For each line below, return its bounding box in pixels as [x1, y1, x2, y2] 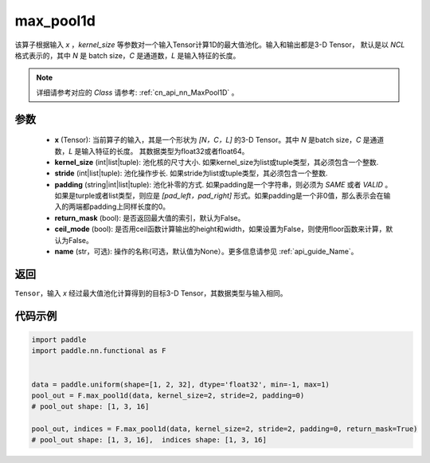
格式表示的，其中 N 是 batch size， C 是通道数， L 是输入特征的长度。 [14, 50, 240, 60]
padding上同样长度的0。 [88, 202, 170, 211]
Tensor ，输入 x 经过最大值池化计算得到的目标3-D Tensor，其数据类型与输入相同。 [14, 288, 287, 298]
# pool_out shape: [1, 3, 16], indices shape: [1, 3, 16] [31, 435, 267, 445]
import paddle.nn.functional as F [31, 347, 166, 355]
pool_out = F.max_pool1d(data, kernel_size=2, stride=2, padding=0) [31, 390, 305, 400]
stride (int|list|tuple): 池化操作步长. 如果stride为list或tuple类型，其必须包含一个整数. [54, 168, 328, 179]
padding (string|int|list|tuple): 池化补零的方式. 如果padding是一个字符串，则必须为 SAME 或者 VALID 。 [54, 179, 393, 189]
